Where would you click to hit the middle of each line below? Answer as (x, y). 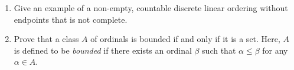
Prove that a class (46, 39)
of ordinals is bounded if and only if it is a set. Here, (185, 39)
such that (219, 50)
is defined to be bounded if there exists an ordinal (103, 50)
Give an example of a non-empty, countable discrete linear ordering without (151, 8)
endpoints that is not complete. (71, 19)
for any (275, 50)
